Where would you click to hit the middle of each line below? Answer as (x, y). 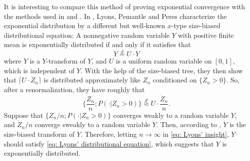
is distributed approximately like (92, 80)
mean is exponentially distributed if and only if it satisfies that (98, 44)
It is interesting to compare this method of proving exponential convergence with (125, 6)
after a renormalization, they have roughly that (74, 89)
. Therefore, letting (109, 134)
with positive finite (206, 35)
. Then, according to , (189, 124)
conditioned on (175, 80)
